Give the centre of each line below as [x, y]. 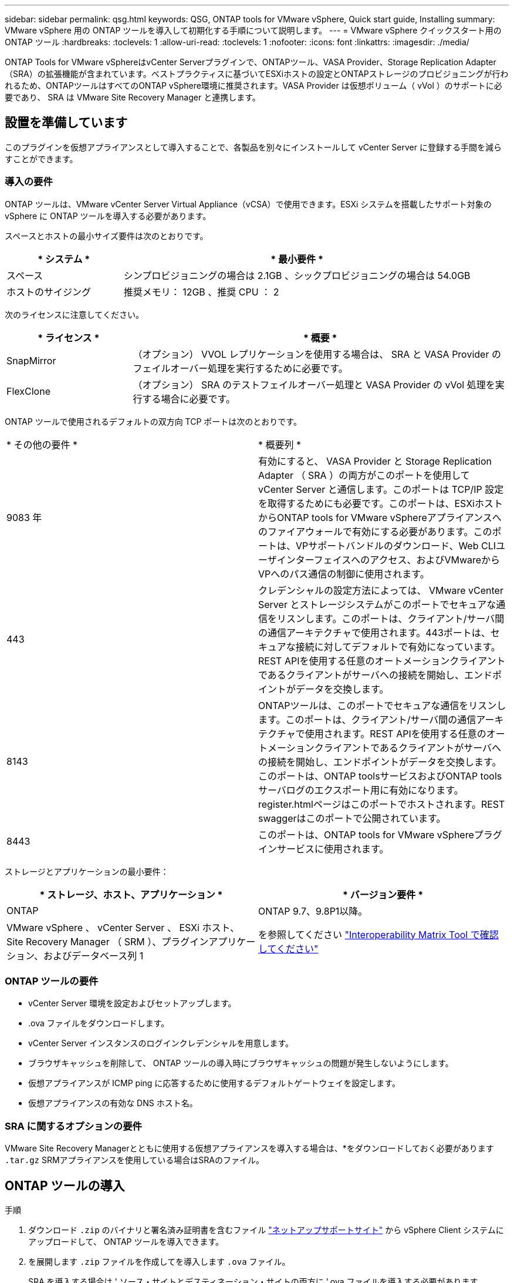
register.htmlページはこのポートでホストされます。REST [382, 804]
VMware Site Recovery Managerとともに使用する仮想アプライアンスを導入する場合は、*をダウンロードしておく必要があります [249, 1148]
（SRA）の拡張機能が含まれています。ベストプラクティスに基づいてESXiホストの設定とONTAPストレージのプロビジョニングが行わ [257, 74]
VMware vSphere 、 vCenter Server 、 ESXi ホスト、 [123, 927]
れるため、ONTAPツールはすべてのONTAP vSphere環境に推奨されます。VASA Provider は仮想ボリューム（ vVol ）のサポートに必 [253, 85]
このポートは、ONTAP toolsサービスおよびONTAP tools [380, 776]
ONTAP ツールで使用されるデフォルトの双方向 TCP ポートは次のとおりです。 [153, 421]
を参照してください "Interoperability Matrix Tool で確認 [378, 934]
